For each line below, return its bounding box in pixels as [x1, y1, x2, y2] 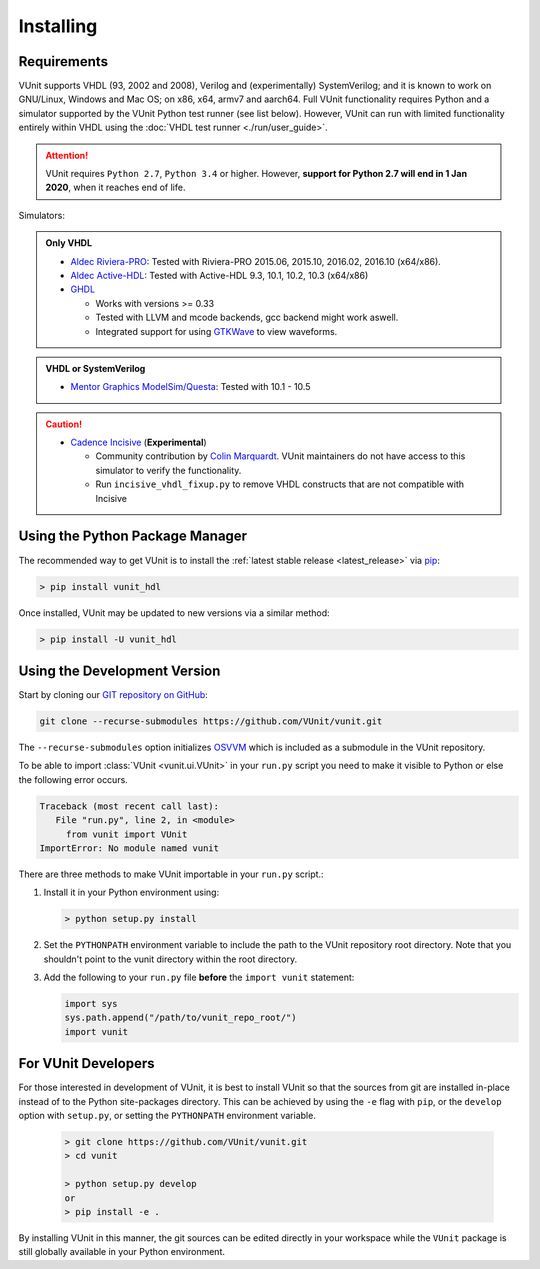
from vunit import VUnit [65, 828, 188, 840]
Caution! [45, 418, 83, 430]
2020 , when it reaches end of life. [45, 181, 186, 194]
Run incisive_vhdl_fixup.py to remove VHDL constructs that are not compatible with [95, 478, 465, 490]
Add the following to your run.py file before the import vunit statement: [43, 971, 355, 984]
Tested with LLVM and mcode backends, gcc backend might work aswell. [95, 311, 399, 324]
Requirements [18, 53, 109, 70]
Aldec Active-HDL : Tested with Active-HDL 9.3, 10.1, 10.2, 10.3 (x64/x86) [70, 269, 369, 281]
